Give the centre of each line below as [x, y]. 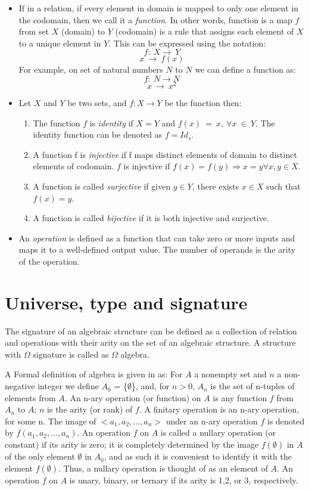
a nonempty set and [230, 374]
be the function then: [203, 103]
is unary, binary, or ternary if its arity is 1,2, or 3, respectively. [184, 480]
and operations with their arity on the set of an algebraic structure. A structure [150, 342]
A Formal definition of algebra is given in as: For [94, 374]
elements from [30, 397]
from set [34, 31]
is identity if [111, 123]
